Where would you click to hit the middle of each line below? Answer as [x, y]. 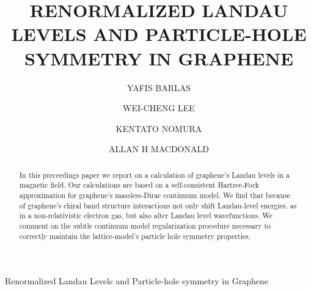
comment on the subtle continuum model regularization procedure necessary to [145, 225]
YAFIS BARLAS [159, 87]
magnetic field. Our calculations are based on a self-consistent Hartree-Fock [139, 185]
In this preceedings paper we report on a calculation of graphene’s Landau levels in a [154, 175]
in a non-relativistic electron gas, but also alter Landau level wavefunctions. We [146, 215]
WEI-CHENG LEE [159, 108]
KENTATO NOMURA [159, 128]
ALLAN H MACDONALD [159, 149]
